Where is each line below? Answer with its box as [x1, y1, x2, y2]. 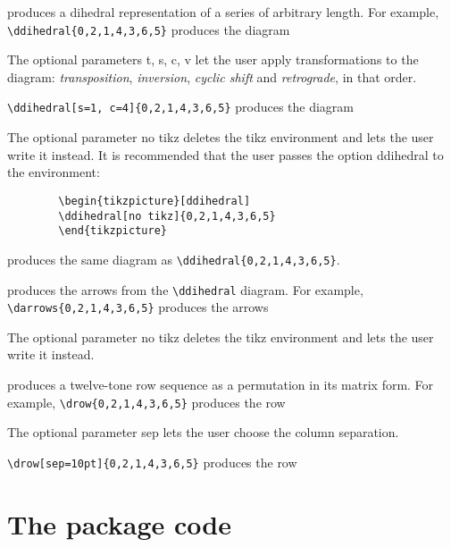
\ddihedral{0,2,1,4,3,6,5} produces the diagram [7, 20, 290, 38]
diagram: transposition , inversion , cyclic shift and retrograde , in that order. [7, 67, 417, 86]
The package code [7, 505, 231, 542]
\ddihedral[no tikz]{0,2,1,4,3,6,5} [58, 209, 276, 223]
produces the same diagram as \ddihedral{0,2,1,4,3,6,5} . [7, 249, 340, 268]
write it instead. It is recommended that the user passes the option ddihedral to [7, 145, 444, 164]
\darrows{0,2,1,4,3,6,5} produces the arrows [7, 298, 269, 316]
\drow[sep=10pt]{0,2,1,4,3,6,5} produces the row [7, 452, 297, 471]
